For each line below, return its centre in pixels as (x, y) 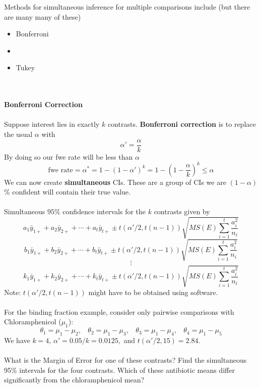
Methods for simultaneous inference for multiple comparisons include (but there (127, 7)
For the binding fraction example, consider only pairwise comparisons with (119, 311)
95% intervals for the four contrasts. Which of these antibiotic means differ (119, 370)
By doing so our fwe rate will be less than (69, 156)
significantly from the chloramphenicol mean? (74, 380)
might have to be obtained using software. (153, 292)
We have (17, 340)
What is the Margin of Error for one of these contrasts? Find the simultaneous (125, 360)
